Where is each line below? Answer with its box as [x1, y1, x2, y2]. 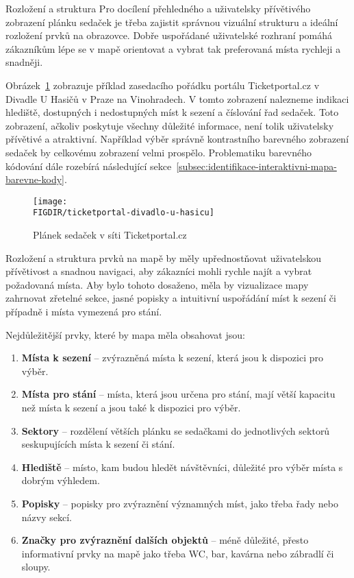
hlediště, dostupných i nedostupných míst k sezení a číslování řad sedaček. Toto [5, 105, 339, 119]
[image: [33, 196, 68, 206]
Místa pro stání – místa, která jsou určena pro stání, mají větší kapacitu [21, 387, 336, 401]
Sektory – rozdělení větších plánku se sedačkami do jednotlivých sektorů [21, 423, 330, 437]
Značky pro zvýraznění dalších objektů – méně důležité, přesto [21, 533, 309, 547]
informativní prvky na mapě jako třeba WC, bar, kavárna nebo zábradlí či [21, 546, 334, 560]
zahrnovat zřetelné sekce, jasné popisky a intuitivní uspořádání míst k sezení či [5, 291, 336, 305]
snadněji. [5, 55, 43, 69]
